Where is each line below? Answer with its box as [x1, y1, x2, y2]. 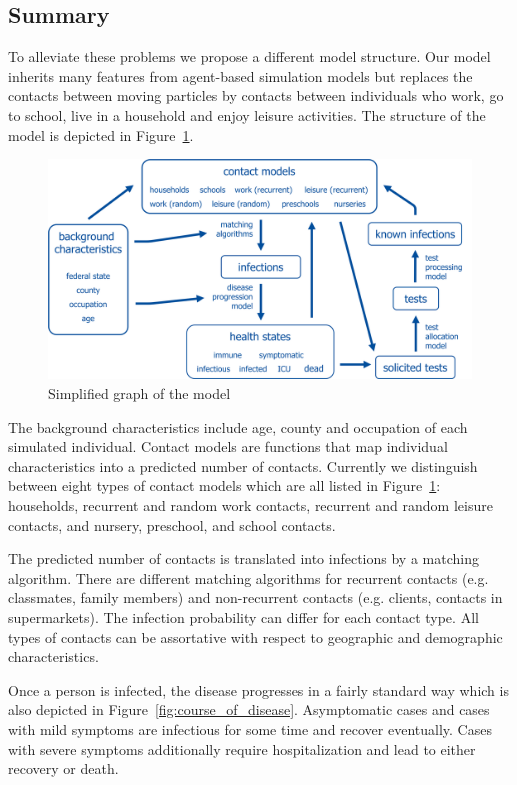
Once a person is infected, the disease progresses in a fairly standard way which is [8, 679, 509, 700]
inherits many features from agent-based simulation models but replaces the [8, 65, 473, 86]
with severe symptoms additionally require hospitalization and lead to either [8, 738, 476, 759]
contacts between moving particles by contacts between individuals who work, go [8, 85, 504, 106]
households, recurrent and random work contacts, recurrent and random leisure [8, 495, 493, 516]
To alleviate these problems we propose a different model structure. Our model [8, 46, 491, 67]
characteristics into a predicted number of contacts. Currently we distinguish [8, 455, 478, 476]
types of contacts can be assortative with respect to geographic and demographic [8, 626, 503, 647]
